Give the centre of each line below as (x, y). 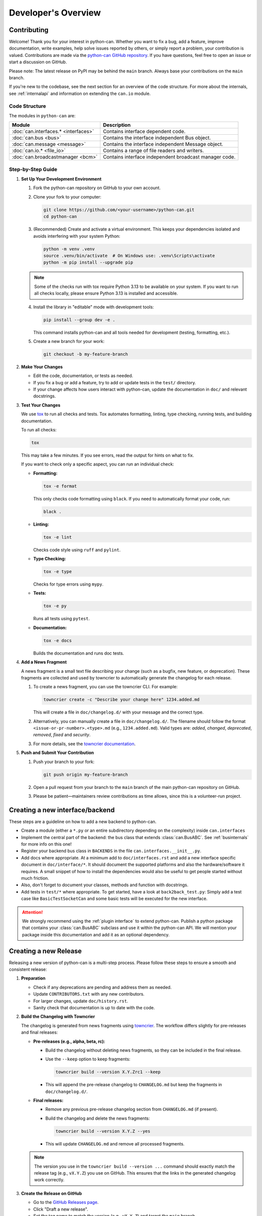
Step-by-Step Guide (33, 169)
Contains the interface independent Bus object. (157, 138)
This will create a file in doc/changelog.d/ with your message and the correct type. (118, 712)
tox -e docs (58, 640)
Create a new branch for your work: (69, 341)
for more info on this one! (46, 844)
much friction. (35, 878)
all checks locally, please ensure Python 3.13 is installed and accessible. (106, 293)
